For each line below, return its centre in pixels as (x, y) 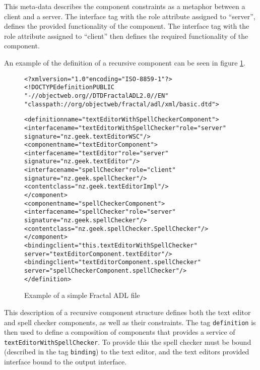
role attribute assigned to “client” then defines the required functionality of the (126, 36)
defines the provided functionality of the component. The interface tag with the (127, 26)
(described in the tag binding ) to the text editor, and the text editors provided (127, 352)
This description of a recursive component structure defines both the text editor (127, 312)
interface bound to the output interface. (66, 362)
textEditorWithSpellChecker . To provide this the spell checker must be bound (128, 342)
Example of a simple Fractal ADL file (82, 295)
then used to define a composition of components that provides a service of (120, 332)
